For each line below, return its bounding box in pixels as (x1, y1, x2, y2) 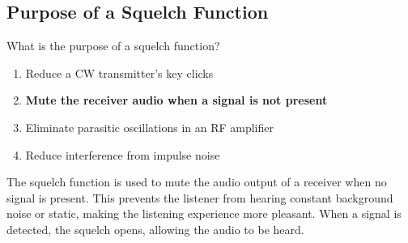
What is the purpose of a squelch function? (6, 37, 220, 54)
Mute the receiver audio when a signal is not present (25, 92, 328, 109)
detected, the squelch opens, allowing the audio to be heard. (6, 220, 304, 237)
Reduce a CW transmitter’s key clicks (25, 64, 214, 81)
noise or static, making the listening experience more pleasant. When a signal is (6, 205, 402, 222)
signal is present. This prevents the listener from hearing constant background (6, 189, 393, 206)
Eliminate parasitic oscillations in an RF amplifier (25, 118, 274, 135)
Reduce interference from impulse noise (25, 146, 220, 163)
